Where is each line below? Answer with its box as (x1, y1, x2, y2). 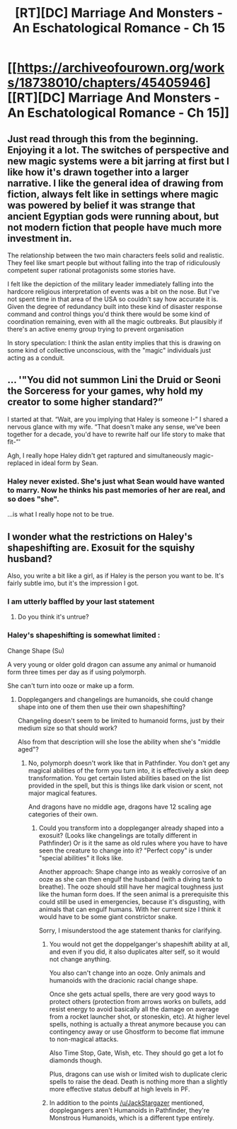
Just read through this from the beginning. (7, 133, 199, 145)
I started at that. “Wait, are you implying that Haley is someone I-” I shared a (7, 415, 229, 423)
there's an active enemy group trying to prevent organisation (7, 325, 184, 333)
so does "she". (7, 493, 59, 503)
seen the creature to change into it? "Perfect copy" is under (38, 846, 213, 855)
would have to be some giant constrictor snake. (38, 912, 178, 920)
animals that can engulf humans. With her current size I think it (38, 905, 221, 913)
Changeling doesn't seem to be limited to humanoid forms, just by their (17, 716, 225, 725)
